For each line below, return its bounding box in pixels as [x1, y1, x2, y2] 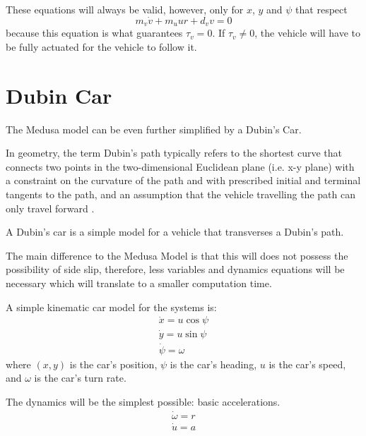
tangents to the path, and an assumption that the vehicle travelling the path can [6, 186, 355, 201]
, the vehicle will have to [254, 25, 360, 40]
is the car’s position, [69, 356, 158, 371]
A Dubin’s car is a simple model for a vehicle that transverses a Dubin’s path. [6, 224, 344, 239]
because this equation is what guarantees [6, 25, 183, 40]
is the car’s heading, [170, 356, 257, 371]
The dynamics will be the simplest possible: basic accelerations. [6, 394, 281, 409]
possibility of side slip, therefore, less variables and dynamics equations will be [6, 262, 345, 277]
